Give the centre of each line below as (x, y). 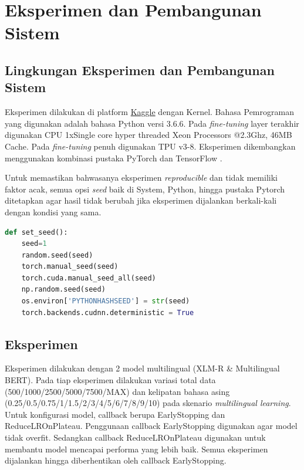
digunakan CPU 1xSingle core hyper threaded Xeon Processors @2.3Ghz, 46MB (148, 135)
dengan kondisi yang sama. (53, 212)
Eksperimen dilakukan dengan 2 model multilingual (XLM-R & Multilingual (142, 368)
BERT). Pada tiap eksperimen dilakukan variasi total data (110, 380)
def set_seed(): (36, 232)
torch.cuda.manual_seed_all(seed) (89, 278)
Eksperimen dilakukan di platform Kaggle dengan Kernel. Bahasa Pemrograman (149, 112)
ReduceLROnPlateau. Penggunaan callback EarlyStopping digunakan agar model (151, 426)
